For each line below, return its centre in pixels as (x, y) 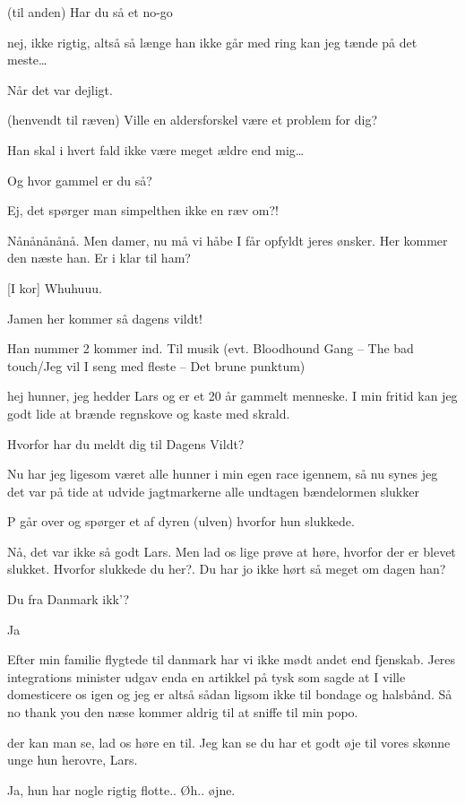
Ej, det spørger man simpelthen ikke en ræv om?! (143, 210)
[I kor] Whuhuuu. (55, 287)
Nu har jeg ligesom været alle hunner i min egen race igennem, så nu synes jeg (223, 474)
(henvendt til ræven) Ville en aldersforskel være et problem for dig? (192, 120)
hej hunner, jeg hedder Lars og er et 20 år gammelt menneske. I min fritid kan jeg (232, 396)
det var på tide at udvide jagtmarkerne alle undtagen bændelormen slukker (213, 491)
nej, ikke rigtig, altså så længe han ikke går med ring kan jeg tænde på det (212, 42)
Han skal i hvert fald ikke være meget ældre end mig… (156, 149)
